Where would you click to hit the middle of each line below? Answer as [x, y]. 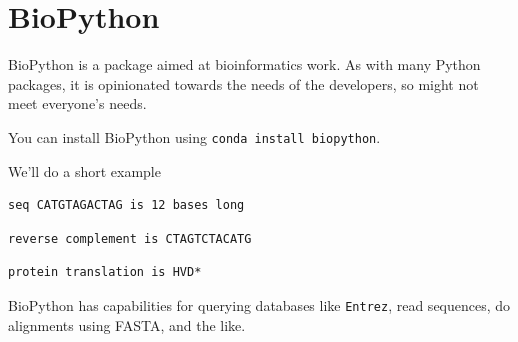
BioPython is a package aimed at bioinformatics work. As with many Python [244, 64]
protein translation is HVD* [105, 272]
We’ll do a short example [84, 170]
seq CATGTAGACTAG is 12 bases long [126, 205]
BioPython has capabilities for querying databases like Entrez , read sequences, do [259, 304]
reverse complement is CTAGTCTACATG [130, 238]
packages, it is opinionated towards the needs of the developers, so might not [243, 83]
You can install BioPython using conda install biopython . [194, 136]
